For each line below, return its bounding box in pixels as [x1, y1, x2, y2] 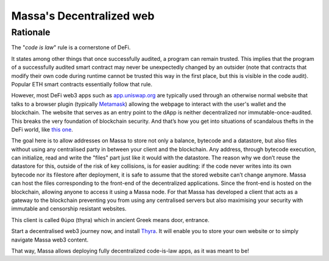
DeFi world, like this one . [11, 125, 73, 133]
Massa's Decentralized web [11, 9, 155, 23]
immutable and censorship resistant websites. [11, 205, 127, 212]
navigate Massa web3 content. [11, 236, 88, 243]
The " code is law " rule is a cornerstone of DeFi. [11, 44, 131, 51]
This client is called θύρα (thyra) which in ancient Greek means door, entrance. [11, 216, 210, 223]
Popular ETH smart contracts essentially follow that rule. [11, 80, 152, 88]
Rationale [11, 27, 51, 38]
